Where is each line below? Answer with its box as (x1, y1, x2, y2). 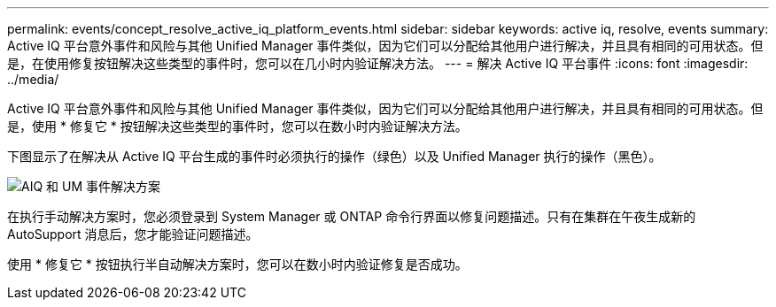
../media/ (7, 72, 59, 87)
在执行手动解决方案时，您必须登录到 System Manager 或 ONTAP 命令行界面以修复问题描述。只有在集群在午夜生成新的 (7, 209, 696, 224)
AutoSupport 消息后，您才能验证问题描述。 (7, 226, 259, 242)
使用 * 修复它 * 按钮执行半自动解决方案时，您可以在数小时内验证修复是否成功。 (7, 257, 468, 272)
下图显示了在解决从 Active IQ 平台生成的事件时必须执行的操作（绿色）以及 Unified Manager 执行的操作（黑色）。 (7, 149, 662, 164)
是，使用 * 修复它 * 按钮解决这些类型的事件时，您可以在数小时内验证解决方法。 (7, 119, 468, 134)
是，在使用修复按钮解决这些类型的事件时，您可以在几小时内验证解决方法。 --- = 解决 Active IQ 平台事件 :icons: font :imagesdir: (7, 56, 749, 71)
